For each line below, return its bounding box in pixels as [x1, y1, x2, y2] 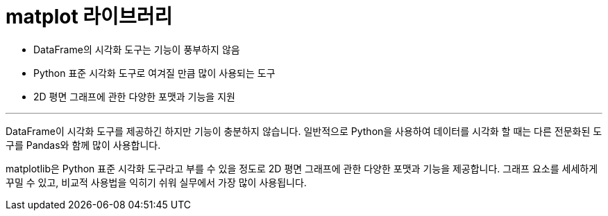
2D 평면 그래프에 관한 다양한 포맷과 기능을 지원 [33, 90, 235, 102]
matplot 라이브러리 [6, 5, 173, 28]
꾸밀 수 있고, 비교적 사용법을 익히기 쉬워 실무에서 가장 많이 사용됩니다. [6, 176, 307, 188]
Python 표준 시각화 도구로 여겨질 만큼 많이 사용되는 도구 [33, 66, 276, 79]
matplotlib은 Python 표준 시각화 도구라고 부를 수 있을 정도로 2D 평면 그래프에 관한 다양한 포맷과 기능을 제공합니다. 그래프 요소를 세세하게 [6, 162, 598, 174]
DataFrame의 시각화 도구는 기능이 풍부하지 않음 [33, 43, 240, 55]
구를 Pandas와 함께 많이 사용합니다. [6, 138, 161, 151]
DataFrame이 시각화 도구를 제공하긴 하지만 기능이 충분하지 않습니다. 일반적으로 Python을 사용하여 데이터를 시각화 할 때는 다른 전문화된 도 [6, 125, 602, 137]
